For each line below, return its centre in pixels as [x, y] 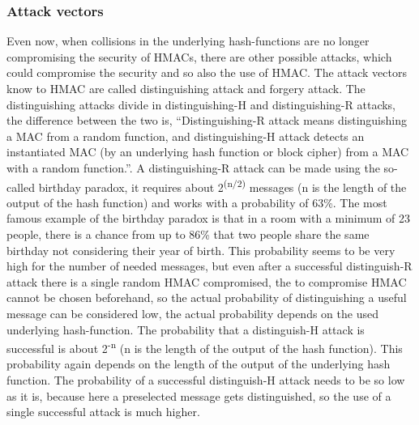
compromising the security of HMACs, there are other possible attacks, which [199, 56]
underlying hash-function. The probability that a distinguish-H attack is [186, 329]
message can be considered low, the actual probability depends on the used [192, 313]
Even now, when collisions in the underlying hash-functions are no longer [188, 41]
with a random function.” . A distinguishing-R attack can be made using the [193, 167]
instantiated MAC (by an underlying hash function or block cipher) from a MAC [208, 152]
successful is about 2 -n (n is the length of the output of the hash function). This [205, 347]
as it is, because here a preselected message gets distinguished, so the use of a [199, 395]
